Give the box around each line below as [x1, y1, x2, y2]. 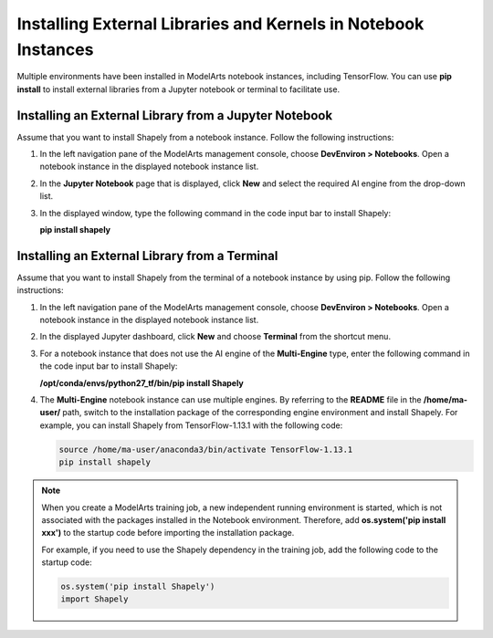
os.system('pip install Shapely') [60, 581, 215, 592]
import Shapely [60, 594, 129, 604]
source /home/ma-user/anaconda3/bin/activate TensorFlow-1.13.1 [58, 444, 353, 455]
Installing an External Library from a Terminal [16, 247, 278, 264]
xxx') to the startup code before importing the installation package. [41, 528, 295, 539]
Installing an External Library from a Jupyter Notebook [16, 108, 333, 123]
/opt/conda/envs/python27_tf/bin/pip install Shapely [39, 377, 244, 388]
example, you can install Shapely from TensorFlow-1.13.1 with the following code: [39, 420, 343, 431]
